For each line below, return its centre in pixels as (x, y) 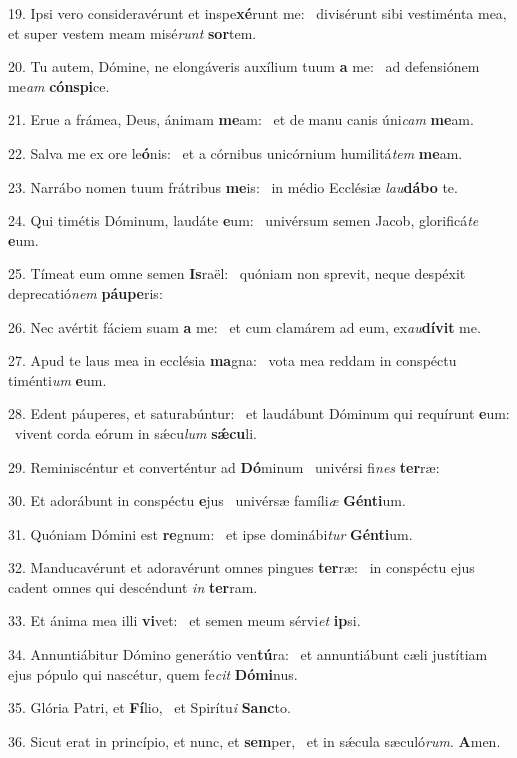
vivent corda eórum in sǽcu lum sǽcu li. (135, 432)
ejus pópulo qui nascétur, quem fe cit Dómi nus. (153, 673)
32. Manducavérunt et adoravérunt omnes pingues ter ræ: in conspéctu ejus (241, 567)
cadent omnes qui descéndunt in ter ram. (133, 586)
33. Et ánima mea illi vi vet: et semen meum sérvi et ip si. (184, 620)
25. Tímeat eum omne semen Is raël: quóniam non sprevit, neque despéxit (237, 273)
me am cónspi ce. (59, 85)
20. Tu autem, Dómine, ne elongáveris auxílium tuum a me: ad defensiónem (244, 66)
